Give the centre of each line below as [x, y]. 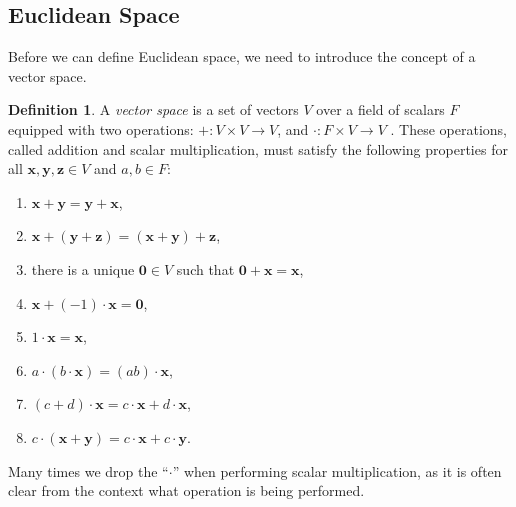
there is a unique [83, 268]
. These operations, [448, 128]
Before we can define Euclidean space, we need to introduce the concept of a [242, 56]
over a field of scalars [380, 109]
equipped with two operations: [101, 128]
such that [205, 268]
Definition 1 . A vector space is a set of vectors [153, 109]
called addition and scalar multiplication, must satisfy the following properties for [258, 148]
